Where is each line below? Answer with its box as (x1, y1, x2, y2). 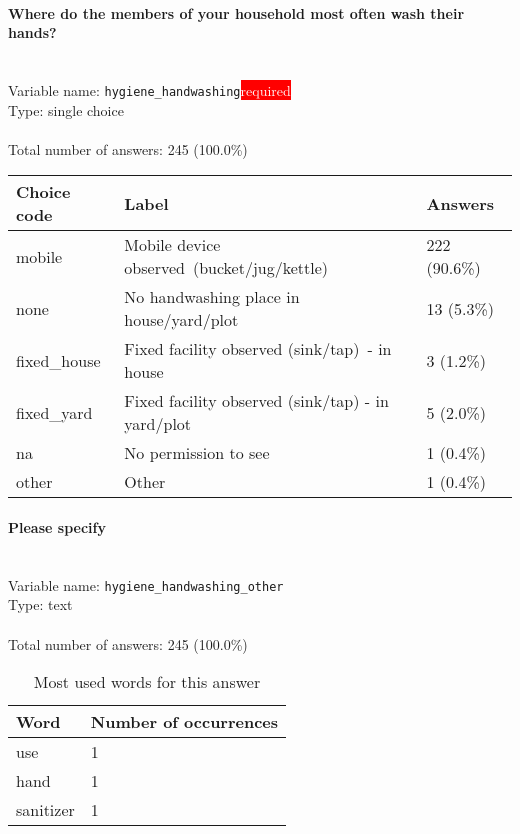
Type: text (8, 594, 73, 615)
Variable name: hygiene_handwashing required (8, 79, 291, 100)
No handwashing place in (124, 285, 300, 309)
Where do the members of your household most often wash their (8, 2, 465, 23)
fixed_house (16, 348, 101, 372)
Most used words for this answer (33, 670, 261, 694)
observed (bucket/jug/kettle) (124, 256, 329, 280)
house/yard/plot (124, 308, 239, 332)
